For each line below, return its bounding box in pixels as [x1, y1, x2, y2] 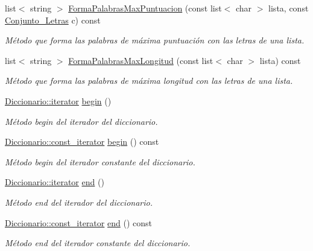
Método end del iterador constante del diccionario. [5, 237, 191, 249]
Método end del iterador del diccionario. [5, 195, 153, 208]
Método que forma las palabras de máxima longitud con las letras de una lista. [5, 74, 293, 87]
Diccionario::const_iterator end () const [5, 216, 152, 229]
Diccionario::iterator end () [5, 176, 104, 188]
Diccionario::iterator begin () [5, 94, 112, 107]
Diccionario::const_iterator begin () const [5, 135, 159, 148]
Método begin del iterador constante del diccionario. [5, 155, 195, 168]
